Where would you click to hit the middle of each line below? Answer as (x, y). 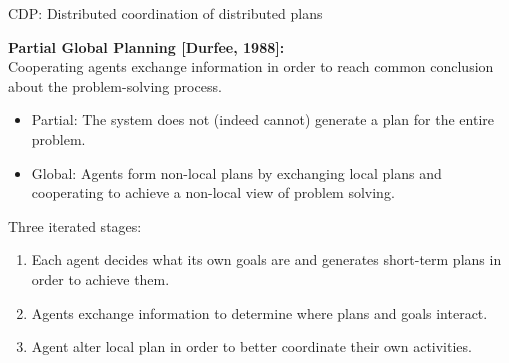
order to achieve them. (100, 278)
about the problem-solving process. (115, 85)
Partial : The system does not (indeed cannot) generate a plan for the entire (262, 119)
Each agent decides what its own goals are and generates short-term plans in (266, 259)
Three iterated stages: (75, 225)
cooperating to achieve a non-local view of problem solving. (213, 192)
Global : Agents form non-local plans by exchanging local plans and (236, 172)
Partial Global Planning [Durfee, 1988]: (146, 46)
